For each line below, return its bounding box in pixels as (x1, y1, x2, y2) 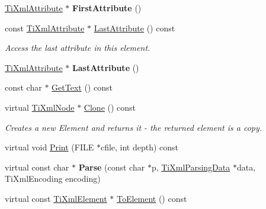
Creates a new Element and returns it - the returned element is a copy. (5, 121, 262, 133)
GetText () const (52, 81, 113, 94)
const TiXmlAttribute (5, 21, 85, 34)
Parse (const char (78, 160, 145, 173)
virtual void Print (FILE (5, 141, 94, 153)
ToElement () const (116, 192, 187, 204)
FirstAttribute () (72, 2, 142, 14)
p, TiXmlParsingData (151, 160, 230, 173)
